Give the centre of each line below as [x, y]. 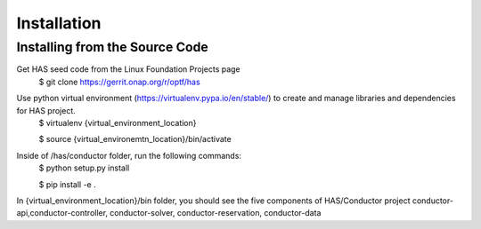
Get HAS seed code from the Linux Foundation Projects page [128, 69]
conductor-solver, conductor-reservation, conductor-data [216, 213]
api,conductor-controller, [62, 213]
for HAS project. [46, 110]
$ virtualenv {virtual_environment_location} [118, 122]
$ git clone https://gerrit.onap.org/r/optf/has [119, 82]
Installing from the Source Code [112, 47]
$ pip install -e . [68, 184]
